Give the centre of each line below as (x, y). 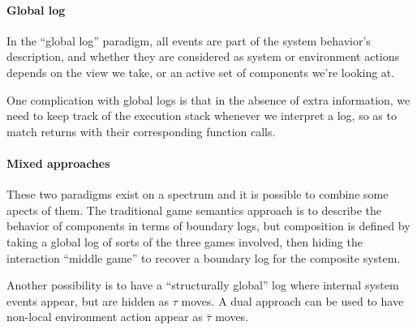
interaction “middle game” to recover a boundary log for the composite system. (204, 257)
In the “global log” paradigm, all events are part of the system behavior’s (189, 40)
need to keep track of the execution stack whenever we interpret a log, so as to (202, 116)
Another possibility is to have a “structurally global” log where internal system (203, 285)
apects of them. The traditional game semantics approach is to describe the (194, 210)
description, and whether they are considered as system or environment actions (203, 56)
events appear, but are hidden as (88, 300)
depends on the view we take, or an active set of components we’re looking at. (201, 72)
